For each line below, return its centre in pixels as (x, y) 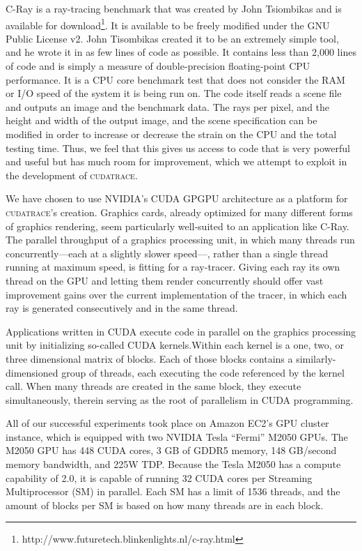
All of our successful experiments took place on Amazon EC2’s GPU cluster (167, 423)
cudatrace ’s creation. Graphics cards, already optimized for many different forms (179, 212)
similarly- (316, 358)
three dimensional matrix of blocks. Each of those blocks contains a (149, 358)
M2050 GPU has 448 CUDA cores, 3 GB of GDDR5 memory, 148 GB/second (171, 450)
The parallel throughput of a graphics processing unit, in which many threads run (180, 240)
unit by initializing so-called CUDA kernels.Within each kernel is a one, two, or (175, 345)
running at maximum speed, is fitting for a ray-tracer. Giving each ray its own (173, 267)
